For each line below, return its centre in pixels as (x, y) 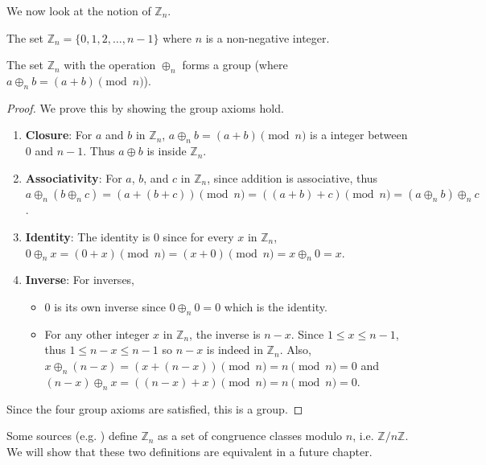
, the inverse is (225, 333)
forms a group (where (235, 65)
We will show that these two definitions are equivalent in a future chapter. (189, 451)
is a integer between (359, 135)
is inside (167, 151)
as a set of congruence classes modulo (250, 436)
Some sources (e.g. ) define (72, 436)
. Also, (295, 350)
